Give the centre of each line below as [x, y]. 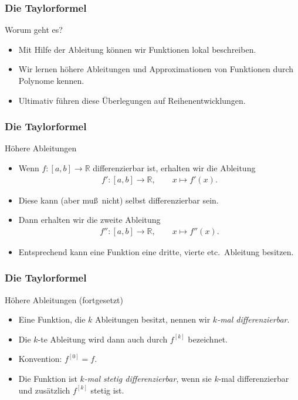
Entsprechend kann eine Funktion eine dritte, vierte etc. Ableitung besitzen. [156, 251]
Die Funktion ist [48, 379]
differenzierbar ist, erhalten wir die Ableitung [174, 168]
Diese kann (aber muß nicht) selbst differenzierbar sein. [118, 200]
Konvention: [40, 359]
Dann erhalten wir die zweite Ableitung [89, 220]
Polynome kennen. [51, 80]
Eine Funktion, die [52, 319]
